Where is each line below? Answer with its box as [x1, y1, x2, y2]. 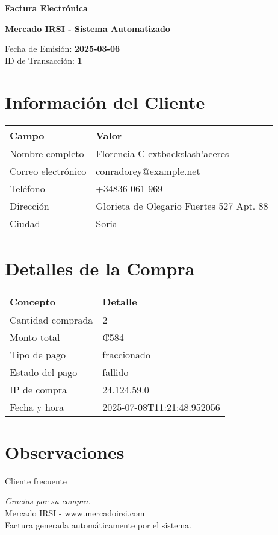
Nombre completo [10, 146, 84, 160]
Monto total [10, 330, 60, 344]
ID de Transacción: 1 [5, 54, 82, 66]
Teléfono [10, 181, 45, 195]
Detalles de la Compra [5, 255, 195, 280]
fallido [102, 364, 129, 379]
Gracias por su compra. [5, 495, 91, 507]
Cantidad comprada [10, 312, 93, 327]
